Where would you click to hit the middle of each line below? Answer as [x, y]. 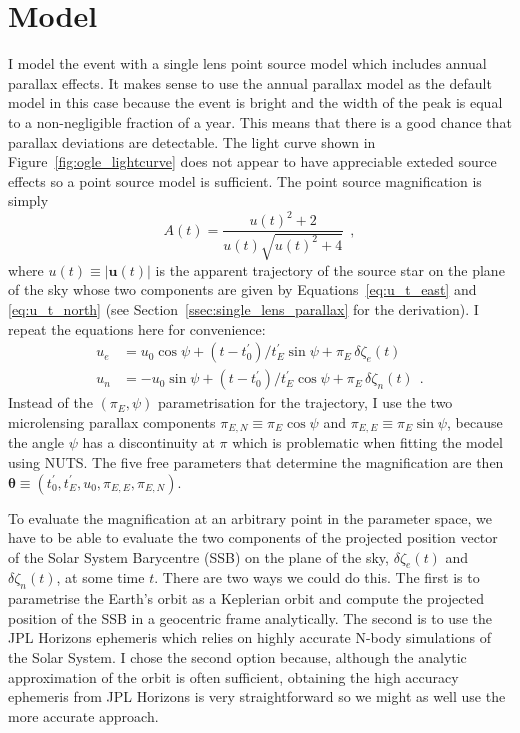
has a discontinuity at [148, 442]
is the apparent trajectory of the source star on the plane [330, 269]
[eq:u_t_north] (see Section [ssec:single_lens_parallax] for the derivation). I [243, 309]
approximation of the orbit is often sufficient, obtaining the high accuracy [233, 676]
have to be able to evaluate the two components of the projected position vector [253, 537]
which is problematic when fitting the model [367, 442]
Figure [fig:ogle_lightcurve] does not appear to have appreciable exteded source [252, 161]
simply [28, 200]
